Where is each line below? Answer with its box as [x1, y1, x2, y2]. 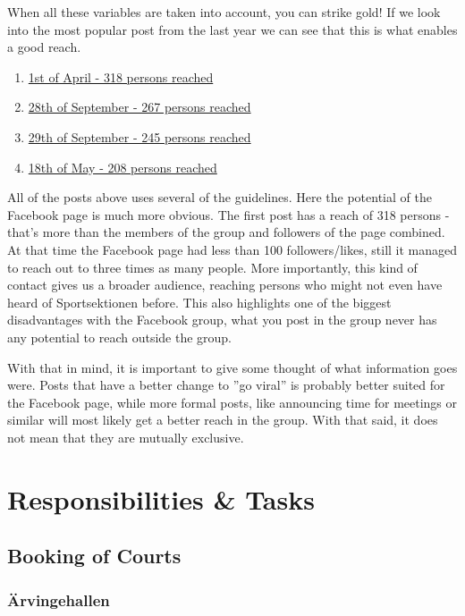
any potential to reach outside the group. [7, 327, 232, 346]
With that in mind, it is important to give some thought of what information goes [7, 358, 458, 376]
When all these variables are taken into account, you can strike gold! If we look [7, 3, 441, 21]
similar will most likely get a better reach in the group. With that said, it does [7, 410, 438, 429]
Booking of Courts [7, 542, 182, 570]
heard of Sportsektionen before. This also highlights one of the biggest [7, 292, 392, 311]
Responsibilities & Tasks [7, 480, 315, 517]
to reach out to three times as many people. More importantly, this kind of [7, 257, 418, 276]
